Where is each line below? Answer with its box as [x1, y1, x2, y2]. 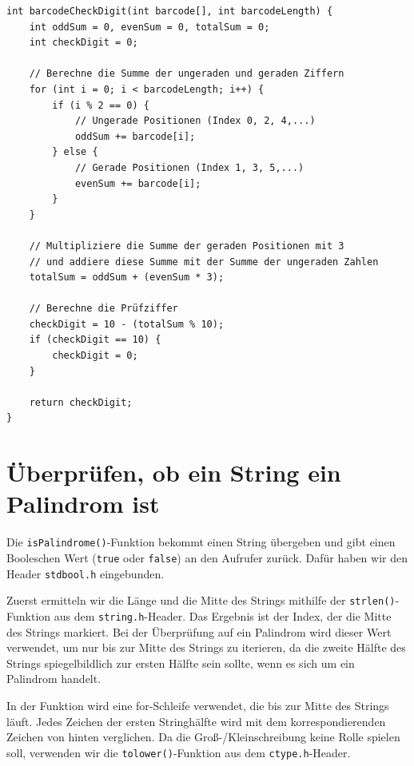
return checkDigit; [29, 396, 133, 408]
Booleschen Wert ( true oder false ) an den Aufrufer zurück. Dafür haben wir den [6, 550, 408, 566]
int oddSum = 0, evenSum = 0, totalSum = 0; [29, 21, 270, 33]
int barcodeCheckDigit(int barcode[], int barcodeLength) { [6, 6, 333, 17]
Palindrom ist [6, 487, 160, 520]
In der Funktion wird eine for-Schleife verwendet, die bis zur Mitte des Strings [6, 697, 389, 713]
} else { [52, 146, 98, 158]
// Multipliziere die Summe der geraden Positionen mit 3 [29, 240, 344, 252]
